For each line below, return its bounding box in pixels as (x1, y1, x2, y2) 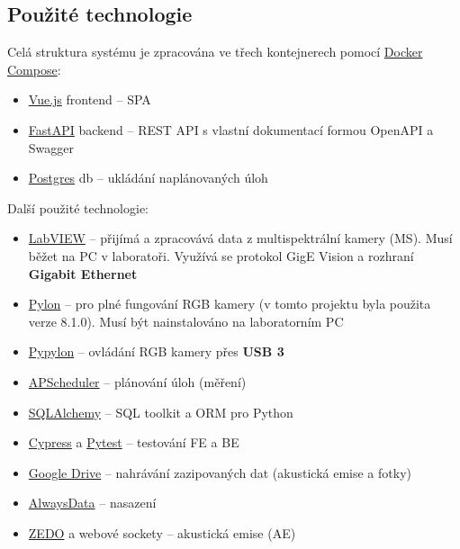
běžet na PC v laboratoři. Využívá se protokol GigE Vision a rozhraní (28, 246, 414, 265)
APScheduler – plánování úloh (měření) (28, 372, 247, 391)
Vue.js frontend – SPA (28, 90, 151, 109)
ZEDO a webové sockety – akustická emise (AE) (28, 523, 296, 542)
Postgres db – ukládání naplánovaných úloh (28, 168, 268, 187)
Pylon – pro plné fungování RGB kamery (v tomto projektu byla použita (28, 294, 431, 313)
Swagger (28, 138, 75, 157)
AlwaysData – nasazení (28, 493, 157, 512)
